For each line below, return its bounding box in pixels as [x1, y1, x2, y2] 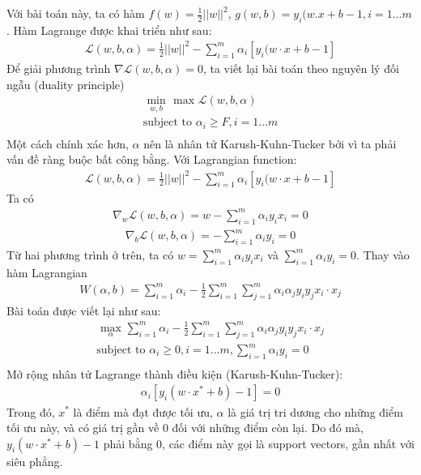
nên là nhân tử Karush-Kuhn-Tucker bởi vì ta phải [143, 135, 397, 152]
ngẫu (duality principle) [6, 75, 125, 92]
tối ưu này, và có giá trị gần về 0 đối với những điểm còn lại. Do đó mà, [6, 419, 364, 436]
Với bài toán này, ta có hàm [6, 5, 145, 21]
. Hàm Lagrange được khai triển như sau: [6, 21, 212, 38]
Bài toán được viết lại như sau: [6, 302, 161, 319]
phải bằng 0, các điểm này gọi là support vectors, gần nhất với [103, 434, 415, 451]
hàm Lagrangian [6, 263, 87, 280]
